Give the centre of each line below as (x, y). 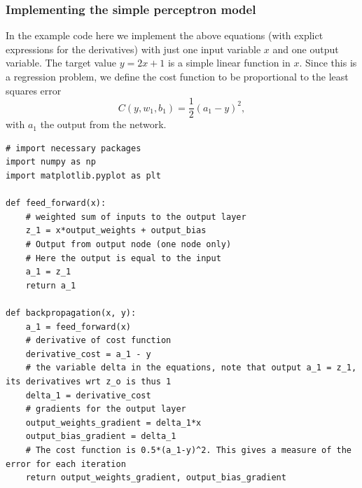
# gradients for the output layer (106, 409)
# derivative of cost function (98, 341)
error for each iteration (66, 464)
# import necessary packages (74, 148)
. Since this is (328, 63)
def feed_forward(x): (56, 203)
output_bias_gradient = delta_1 (101, 437)
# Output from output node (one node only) (128, 244)
